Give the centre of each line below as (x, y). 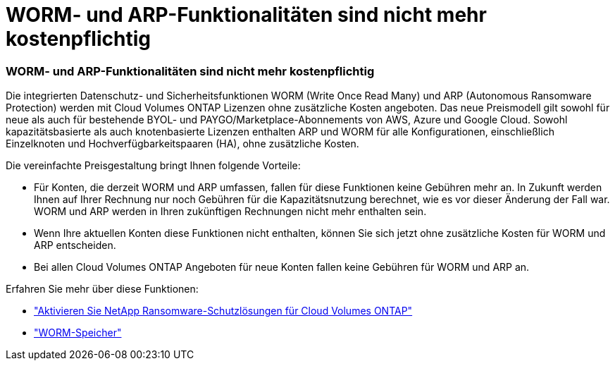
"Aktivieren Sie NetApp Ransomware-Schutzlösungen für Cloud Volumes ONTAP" (223, 311)
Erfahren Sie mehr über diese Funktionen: (102, 289)
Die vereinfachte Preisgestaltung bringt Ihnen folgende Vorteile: (153, 166)
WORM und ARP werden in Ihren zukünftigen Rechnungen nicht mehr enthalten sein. (230, 212)
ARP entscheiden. (75, 245)
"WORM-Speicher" (78, 333)
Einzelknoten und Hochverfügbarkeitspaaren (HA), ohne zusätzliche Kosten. (182, 144)
